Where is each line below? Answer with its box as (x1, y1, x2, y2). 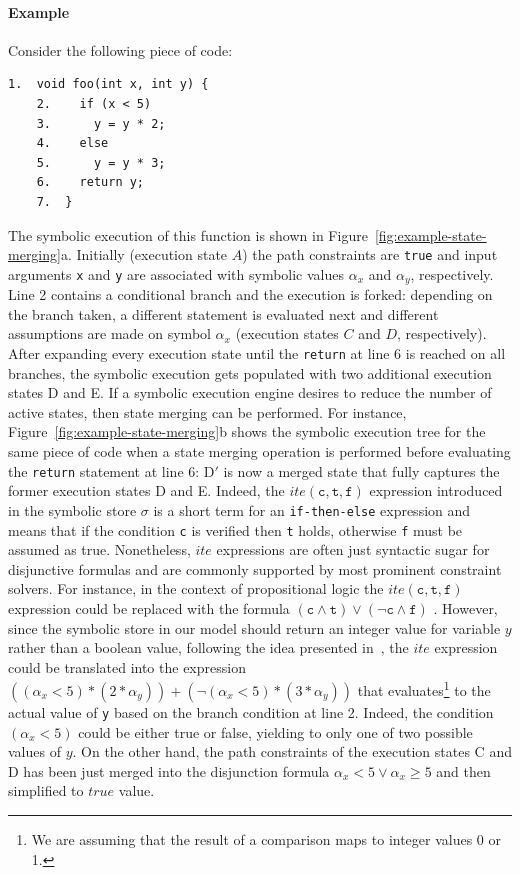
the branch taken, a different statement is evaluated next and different (8, 303, 439, 324)
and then (436, 760, 491, 781)
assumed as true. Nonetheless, (8, 539, 191, 560)
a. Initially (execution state (60, 244, 228, 265)
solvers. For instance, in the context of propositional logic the (8, 578, 384, 599)
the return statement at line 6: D (8, 460, 215, 481)
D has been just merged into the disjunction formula (8, 760, 330, 781)
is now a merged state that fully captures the (223, 460, 500, 481)
